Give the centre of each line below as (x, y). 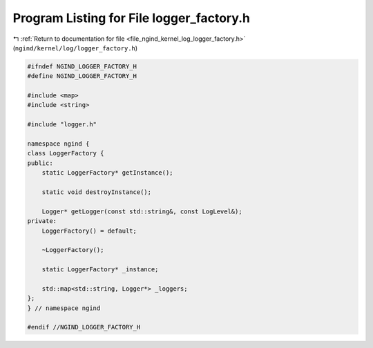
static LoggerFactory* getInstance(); (107, 173)
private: (42, 221)
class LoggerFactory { (66, 153)
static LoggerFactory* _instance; (100, 270)
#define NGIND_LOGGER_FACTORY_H (82, 76)
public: (40, 163)
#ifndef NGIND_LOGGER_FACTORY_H (82, 66)
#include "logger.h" (62, 125)
